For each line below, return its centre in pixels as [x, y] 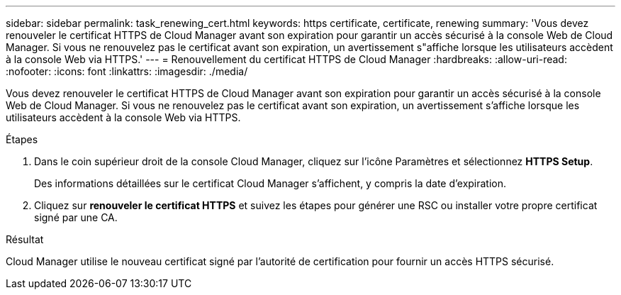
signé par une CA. [76, 217]
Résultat [25, 239]
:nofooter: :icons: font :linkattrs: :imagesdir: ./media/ [127, 71]
